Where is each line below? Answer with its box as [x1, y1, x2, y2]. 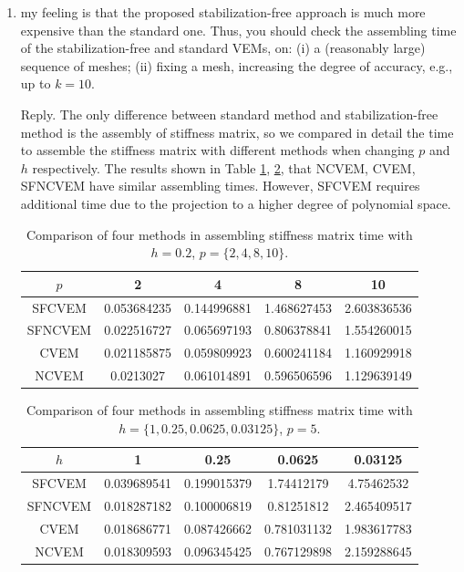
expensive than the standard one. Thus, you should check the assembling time [20, 20, 457, 39]
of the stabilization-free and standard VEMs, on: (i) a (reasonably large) [20, 38, 426, 57]
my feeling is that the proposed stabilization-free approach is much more [20, 3, 426, 21]
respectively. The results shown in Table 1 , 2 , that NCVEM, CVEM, [32, 158, 416, 177]
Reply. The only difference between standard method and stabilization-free [20, 104, 438, 123]
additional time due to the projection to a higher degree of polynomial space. [20, 193, 451, 213]
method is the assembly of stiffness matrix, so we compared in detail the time [20, 122, 454, 141]
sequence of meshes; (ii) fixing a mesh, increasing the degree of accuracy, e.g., [20, 56, 453, 75]
